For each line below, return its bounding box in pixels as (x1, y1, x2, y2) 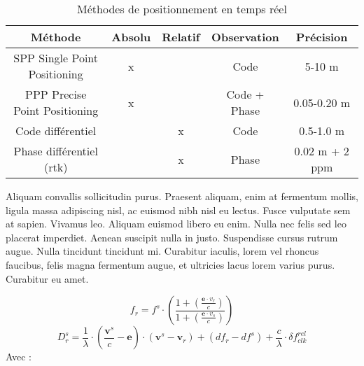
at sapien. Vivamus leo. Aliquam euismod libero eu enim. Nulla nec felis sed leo (6, 216, 346, 231)
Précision (295, 29, 348, 45)
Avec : (6, 349, 31, 364)
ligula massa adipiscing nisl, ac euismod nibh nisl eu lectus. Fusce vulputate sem (6, 202, 351, 217)
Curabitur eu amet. (6, 271, 89, 286)
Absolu (111, 29, 151, 45)
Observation (211, 29, 279, 45)
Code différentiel (15, 122, 97, 139)
